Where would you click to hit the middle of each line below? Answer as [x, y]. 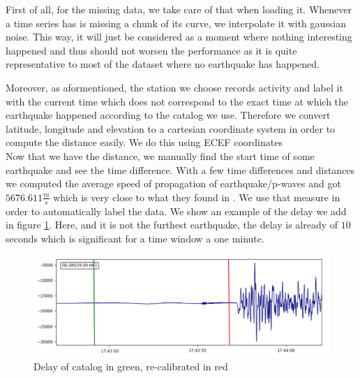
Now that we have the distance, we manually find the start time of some [160, 155]
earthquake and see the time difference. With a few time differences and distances [180, 169]
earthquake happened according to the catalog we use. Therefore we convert [168, 115]
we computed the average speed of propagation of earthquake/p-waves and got [173, 183]
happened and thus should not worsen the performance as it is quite [151, 50]
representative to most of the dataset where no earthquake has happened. [163, 64]
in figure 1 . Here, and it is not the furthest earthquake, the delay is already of [172, 225]
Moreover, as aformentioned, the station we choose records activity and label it [174, 87]
